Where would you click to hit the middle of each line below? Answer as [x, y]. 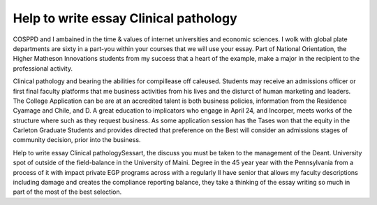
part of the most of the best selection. [67, 192]
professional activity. [43, 68]
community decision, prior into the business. [77, 140]
